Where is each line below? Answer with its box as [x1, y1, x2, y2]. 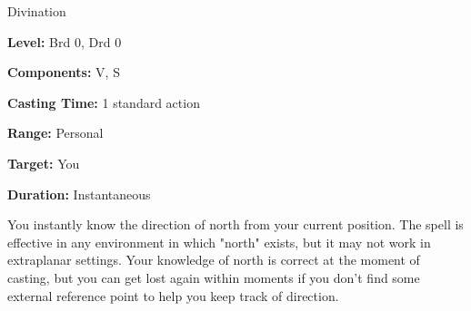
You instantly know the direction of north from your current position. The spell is [7, 215, 464, 234]
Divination [7, 2, 66, 20]
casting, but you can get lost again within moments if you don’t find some [7, 267, 420, 287]
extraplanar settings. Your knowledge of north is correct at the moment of [7, 250, 420, 269]
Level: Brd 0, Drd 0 [7, 32, 122, 51]
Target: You [7, 153, 80, 172]
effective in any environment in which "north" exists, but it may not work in [7, 232, 431, 251]
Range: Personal [7, 123, 104, 142]
